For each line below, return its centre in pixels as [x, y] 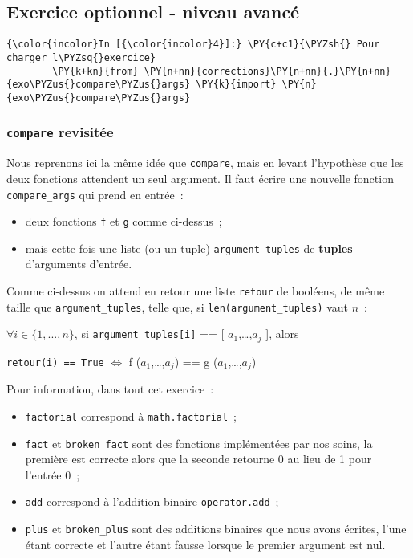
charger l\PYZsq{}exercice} [81, 57]
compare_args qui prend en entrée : [95, 194]
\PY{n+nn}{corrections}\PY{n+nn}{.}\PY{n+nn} [267, 71]
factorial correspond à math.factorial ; [131, 415]
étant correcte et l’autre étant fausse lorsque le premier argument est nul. [205, 544]
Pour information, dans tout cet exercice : [110, 389]
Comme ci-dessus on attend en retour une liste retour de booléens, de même [196, 291]
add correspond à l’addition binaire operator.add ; [152, 501]
